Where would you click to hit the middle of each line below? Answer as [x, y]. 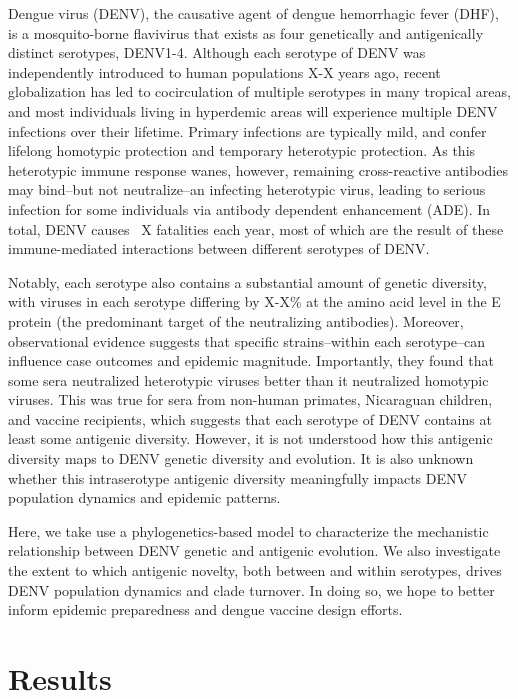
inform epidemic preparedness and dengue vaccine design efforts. [205, 609]
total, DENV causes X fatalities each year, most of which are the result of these [256, 228]
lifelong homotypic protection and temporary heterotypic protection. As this [242, 150]
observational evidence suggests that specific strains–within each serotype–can [247, 340]
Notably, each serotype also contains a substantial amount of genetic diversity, [247, 281]
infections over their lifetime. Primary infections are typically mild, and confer [247, 130]
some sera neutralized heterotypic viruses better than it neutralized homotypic [248, 379]
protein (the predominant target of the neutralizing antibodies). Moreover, [236, 320]
